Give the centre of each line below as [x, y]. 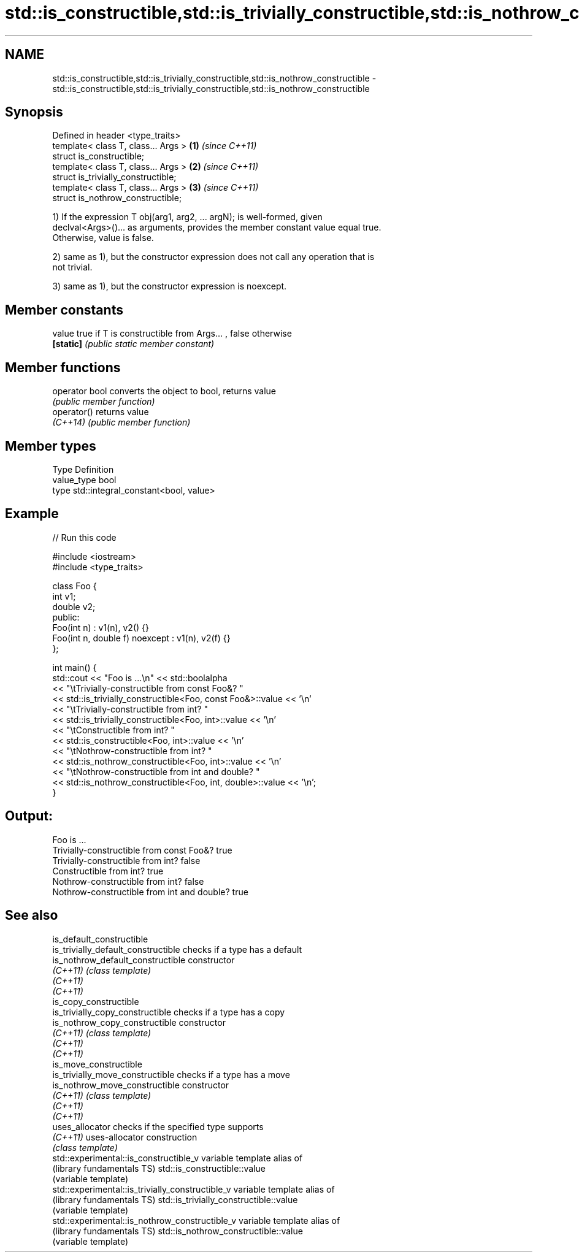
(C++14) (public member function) [121, 422]
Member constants [64, 310]
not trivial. [72, 267]
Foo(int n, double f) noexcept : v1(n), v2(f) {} [141, 638]
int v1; [64, 596]
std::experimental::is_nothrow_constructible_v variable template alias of [196, 1220]
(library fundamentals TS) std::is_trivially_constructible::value [175, 1199]
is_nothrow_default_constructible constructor [144, 960]
